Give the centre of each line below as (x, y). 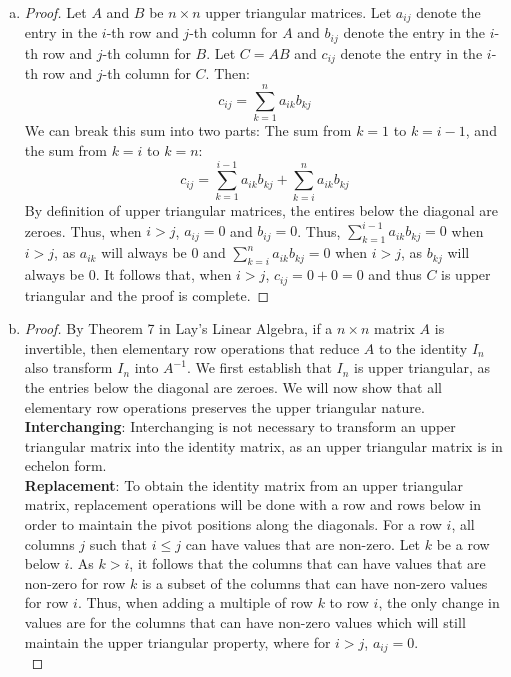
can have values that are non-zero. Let (303, 543)
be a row (463, 543)
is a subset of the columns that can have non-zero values (314, 582)
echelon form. (65, 465)
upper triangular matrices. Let (298, 12)
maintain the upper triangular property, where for (177, 641)
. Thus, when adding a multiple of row (195, 602)
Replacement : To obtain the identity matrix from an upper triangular (244, 484)
